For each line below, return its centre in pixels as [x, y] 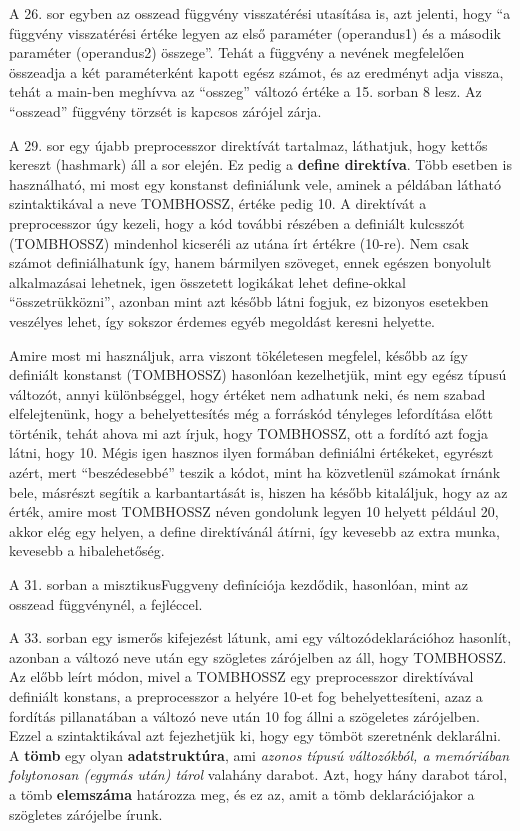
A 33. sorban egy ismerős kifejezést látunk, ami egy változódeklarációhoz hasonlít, [260, 637]
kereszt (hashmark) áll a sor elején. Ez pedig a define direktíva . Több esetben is [260, 164]
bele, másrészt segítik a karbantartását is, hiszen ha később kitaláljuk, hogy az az [258, 491]
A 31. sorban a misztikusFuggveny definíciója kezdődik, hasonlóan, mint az [239, 584]
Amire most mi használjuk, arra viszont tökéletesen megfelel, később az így [238, 354]
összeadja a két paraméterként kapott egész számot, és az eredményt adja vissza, [256, 71]
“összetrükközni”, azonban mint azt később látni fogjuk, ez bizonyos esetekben [249, 301]
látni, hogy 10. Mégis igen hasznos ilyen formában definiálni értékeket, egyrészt [251, 452]
